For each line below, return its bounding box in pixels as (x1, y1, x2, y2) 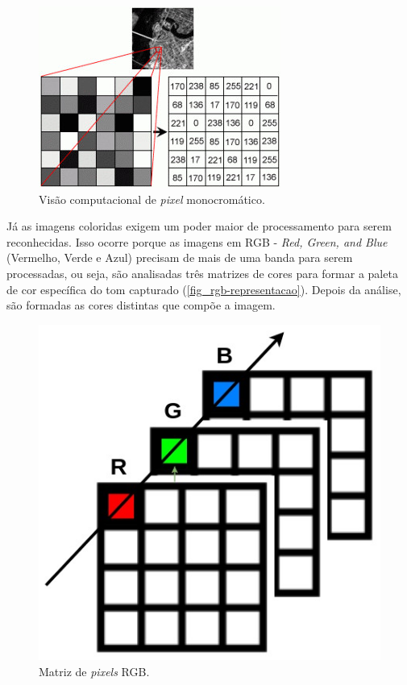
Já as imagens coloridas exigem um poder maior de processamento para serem (6, 218, 392, 235)
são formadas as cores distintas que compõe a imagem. (6, 297, 276, 313)
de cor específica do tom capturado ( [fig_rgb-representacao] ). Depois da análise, (6, 280, 401, 297)
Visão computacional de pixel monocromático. (39, 190, 265, 207)
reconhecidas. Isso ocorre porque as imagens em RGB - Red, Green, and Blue (6, 233, 388, 250)
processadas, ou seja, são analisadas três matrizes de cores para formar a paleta (6, 264, 398, 281)
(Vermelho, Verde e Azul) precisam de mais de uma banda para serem (6, 249, 353, 266)
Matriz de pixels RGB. (39, 662, 150, 679)
